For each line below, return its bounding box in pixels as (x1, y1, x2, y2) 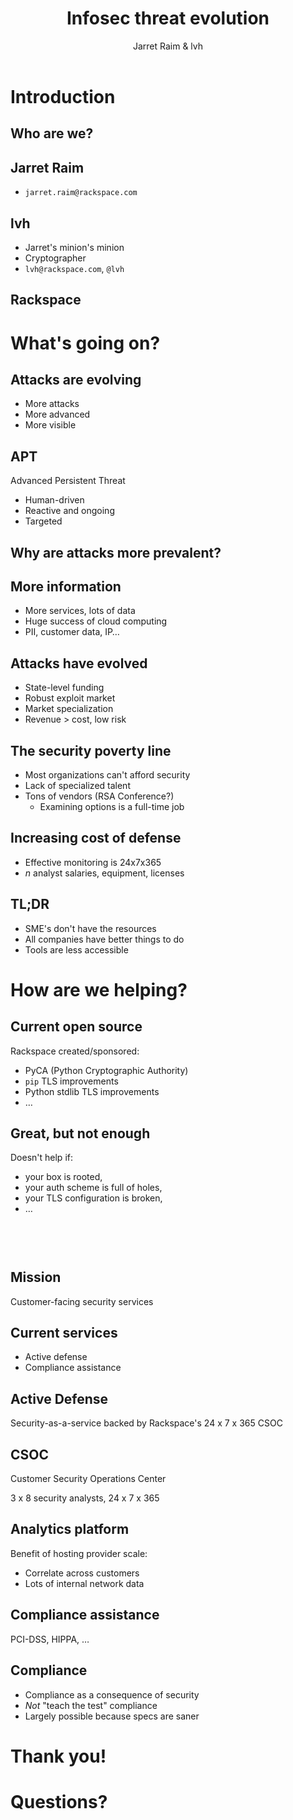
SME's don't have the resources (24, 922, 157, 934)
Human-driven (24, 494, 85, 506)
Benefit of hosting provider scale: (10, 1547, 148, 1559)
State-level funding (24, 682, 105, 694)
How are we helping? (10, 978, 188, 1001)
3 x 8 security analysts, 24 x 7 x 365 (10, 1492, 160, 1504)
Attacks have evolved (10, 655, 148, 672)
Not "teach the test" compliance (24, 1699, 158, 1711)
